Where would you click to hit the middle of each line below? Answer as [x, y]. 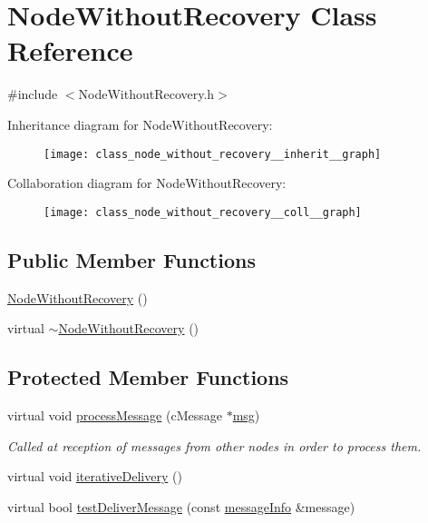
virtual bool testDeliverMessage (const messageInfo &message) [181, 506]
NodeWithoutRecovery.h [146, 94]
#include [33, 94]
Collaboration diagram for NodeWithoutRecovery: [147, 183]
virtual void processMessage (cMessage [115, 415]
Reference [70, 50]
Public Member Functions [131, 259]
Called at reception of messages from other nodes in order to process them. [214, 445]
